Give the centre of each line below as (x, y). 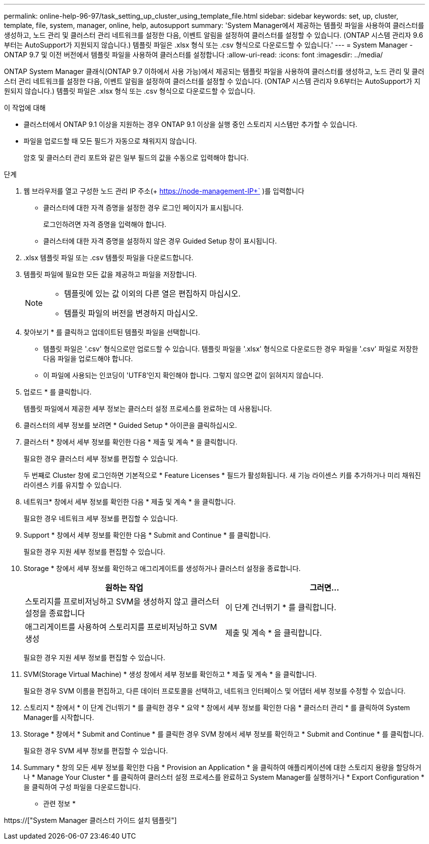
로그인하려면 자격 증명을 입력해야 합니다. (105, 224)
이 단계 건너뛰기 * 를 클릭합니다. (281, 607)
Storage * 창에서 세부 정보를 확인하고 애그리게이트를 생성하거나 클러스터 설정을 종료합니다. (162, 568)
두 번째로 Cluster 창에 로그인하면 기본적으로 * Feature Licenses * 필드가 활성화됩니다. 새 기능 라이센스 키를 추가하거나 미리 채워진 (222, 475)
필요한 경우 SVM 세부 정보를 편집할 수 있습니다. (96, 751)
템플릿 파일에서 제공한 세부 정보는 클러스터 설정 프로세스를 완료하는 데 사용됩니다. (148, 409)
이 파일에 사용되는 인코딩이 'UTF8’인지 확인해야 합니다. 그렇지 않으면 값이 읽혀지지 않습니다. (183, 375)
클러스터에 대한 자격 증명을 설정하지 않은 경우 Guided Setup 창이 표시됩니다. (160, 241)
